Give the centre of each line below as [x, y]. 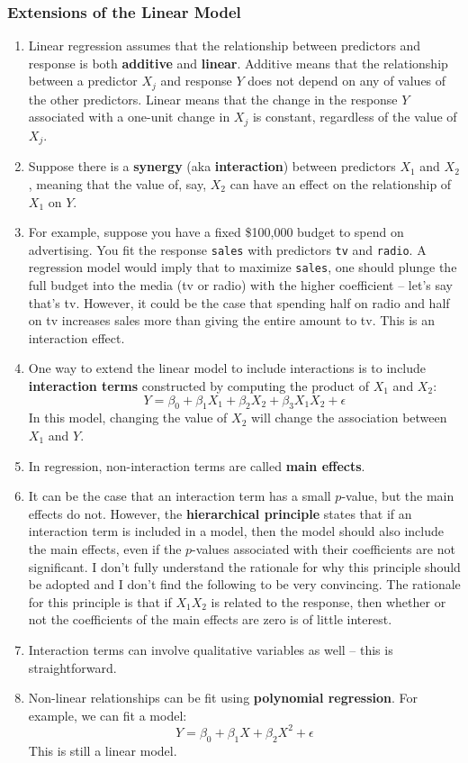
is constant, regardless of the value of [355, 117]
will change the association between [349, 418]
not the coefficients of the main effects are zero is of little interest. [210, 619]
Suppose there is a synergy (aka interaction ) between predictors [212, 166]
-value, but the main [398, 496]
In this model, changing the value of [128, 418]
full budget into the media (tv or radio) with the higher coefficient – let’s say [241, 285]
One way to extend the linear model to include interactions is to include [227, 368]
